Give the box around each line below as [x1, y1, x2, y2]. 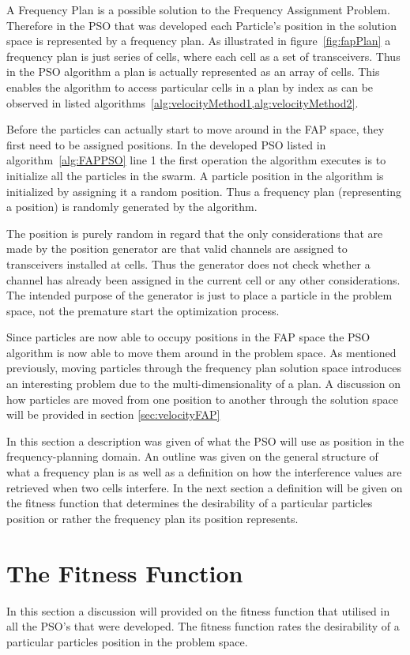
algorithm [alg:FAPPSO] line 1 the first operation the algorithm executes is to [6, 152, 386, 168]
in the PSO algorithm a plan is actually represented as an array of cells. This [6, 63, 380, 80]
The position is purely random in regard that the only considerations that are [6, 224, 383, 241]
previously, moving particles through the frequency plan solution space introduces [6, 359, 401, 376]
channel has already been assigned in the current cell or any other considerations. [6, 271, 401, 288]
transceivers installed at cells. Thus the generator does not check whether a [6, 255, 371, 272]
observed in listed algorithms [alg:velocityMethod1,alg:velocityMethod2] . [6, 94, 359, 111]
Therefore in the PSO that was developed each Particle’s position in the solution [6, 17, 397, 33]
